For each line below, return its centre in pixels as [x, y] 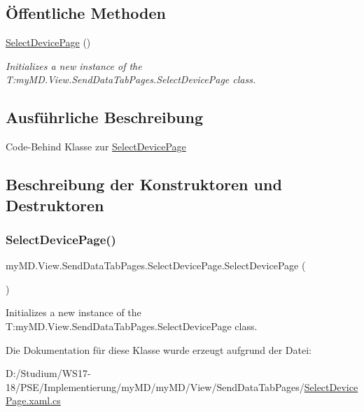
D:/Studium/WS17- [48, 373]
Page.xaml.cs [33, 400]
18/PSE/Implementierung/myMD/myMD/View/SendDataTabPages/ [155, 386]
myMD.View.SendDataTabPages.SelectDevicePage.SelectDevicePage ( [156, 265]
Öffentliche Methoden [86, 13]
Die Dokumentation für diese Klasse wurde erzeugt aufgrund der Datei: [159, 349]
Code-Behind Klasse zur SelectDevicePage [96, 147]
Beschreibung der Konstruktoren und [144, 184]
